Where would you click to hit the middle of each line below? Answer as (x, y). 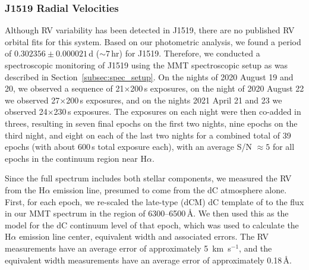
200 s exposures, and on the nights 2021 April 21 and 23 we (174, 100)
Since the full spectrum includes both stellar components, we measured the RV (148, 178)
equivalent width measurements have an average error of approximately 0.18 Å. (148, 260)
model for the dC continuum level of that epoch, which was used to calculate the (152, 225)
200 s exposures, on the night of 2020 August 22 (217, 88)
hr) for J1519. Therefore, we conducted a (186, 53)
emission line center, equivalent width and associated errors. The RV (144, 236)
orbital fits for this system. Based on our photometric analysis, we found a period (153, 41)
